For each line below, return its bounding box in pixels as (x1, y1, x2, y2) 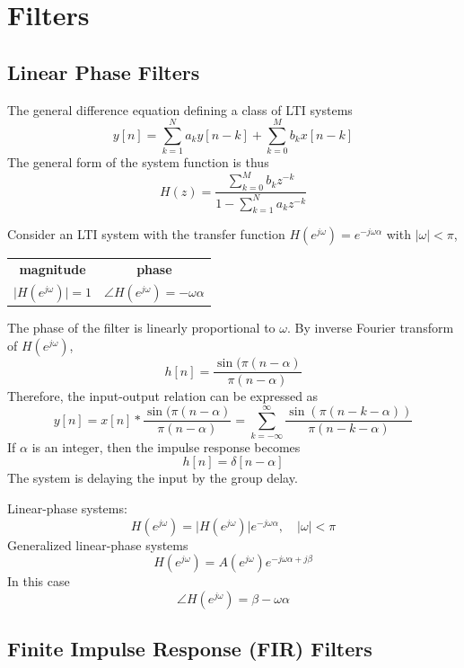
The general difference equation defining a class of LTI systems (7, 100, 353, 119)
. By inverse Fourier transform (287, 318, 454, 337)
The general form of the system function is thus (7, 153, 269, 172)
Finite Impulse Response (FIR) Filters (7, 635, 372, 663)
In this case (7, 572, 70, 591)
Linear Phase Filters (7, 58, 200, 85)
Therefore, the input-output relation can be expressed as (7, 387, 319, 405)
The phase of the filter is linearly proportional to (7, 318, 276, 337)
